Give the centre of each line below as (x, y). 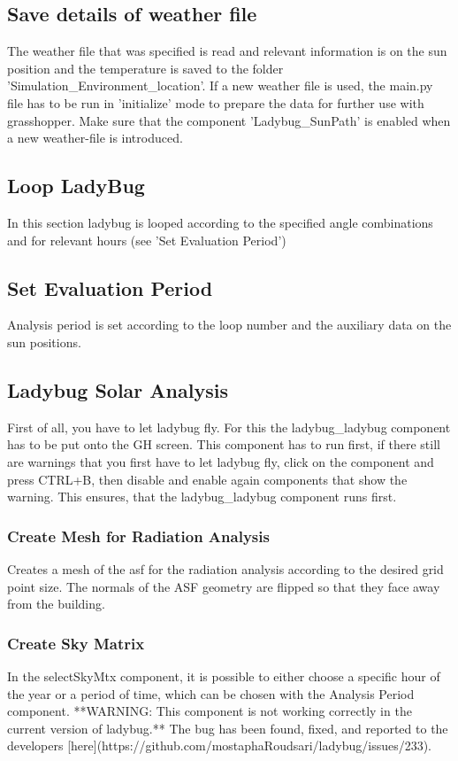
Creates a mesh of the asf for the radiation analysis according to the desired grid (225, 568)
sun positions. (44, 342)
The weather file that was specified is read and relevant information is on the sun (227, 51)
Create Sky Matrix (76, 643)
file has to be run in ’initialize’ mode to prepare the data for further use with (216, 102)
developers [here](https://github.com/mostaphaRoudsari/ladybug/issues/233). (220, 745)
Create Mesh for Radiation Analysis (138, 536)
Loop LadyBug (76, 186)
